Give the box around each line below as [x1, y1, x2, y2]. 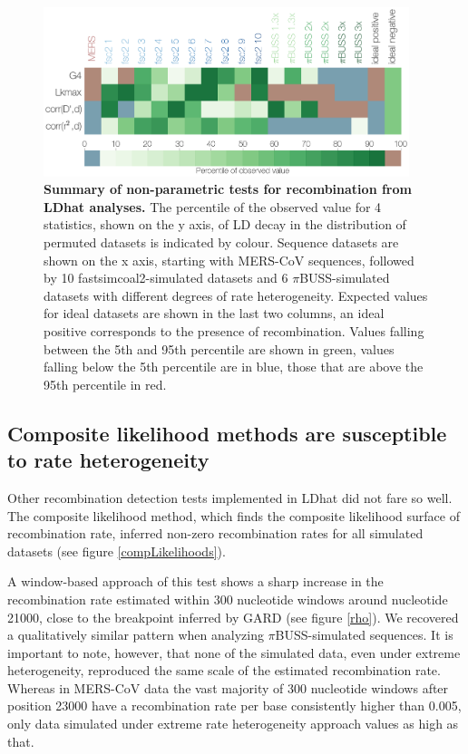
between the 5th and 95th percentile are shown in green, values [44, 339, 395, 358]
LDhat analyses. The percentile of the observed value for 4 [44, 197, 382, 216]
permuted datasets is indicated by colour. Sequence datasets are [44, 233, 399, 251]
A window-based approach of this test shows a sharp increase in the [7, 572, 384, 591]
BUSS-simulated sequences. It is [275, 625, 453, 644]
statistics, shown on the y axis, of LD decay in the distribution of [44, 215, 406, 234]
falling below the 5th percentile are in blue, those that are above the [44, 357, 424, 376]
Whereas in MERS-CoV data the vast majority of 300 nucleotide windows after [7, 678, 449, 697]
